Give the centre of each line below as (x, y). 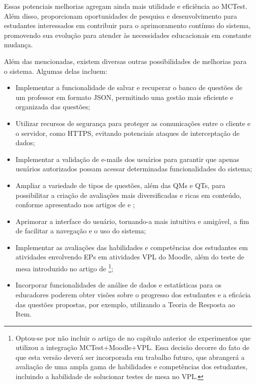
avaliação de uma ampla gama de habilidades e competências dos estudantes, (131, 367)
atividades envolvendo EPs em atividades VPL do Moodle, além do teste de (130, 257)
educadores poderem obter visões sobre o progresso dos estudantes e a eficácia (133, 294)
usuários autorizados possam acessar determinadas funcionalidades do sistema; (134, 169)
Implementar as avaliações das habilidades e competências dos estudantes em (132, 247)
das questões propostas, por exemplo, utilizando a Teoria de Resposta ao (125, 304)
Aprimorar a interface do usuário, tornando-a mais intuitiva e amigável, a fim (132, 221)
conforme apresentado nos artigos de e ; (75, 205)
